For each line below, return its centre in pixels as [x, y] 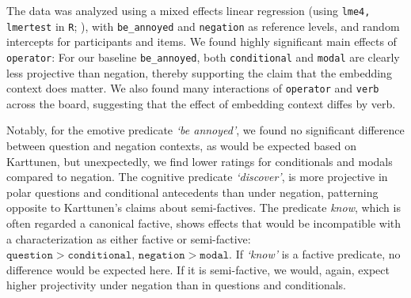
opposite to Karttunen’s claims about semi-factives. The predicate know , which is [204, 207]
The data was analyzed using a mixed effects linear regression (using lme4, [188, 10]
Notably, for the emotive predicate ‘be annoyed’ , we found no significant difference [205, 130]
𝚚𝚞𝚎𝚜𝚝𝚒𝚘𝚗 [30, 256]
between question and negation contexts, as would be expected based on [182, 145]
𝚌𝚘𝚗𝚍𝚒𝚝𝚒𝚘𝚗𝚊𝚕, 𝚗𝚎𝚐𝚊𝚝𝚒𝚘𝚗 [126, 256]
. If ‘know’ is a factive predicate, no [315, 254]
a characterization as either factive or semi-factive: [129, 238]
